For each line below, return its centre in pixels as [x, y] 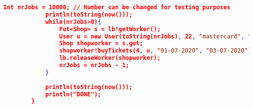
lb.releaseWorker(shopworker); [110, 58]
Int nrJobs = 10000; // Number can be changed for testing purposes [117, 7]
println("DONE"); [73, 94]
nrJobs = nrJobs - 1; [94, 65]
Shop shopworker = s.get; [101, 44]
